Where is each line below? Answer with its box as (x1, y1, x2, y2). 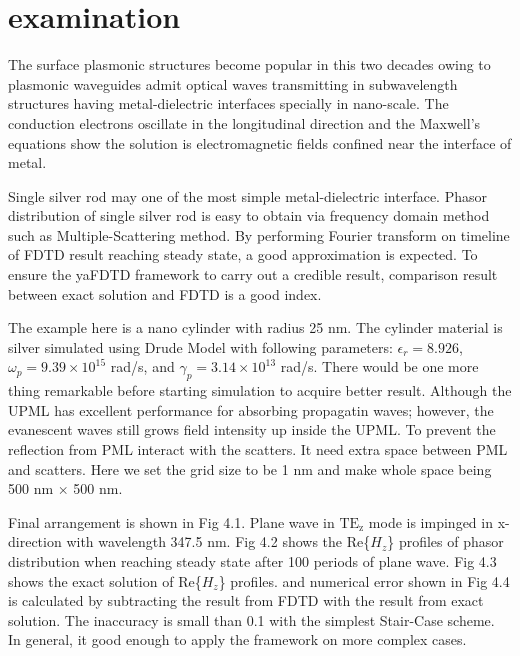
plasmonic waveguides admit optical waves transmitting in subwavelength (8, 73, 458, 94)
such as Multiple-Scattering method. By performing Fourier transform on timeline (8, 224, 510, 245)
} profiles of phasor (387, 531, 504, 552)
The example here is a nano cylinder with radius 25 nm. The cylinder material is (8, 317, 503, 338)
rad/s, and (110, 356, 175, 377)
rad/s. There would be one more (280, 356, 479, 377)
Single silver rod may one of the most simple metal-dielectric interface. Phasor (8, 185, 487, 206)
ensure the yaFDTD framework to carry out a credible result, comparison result (8, 264, 498, 285)
